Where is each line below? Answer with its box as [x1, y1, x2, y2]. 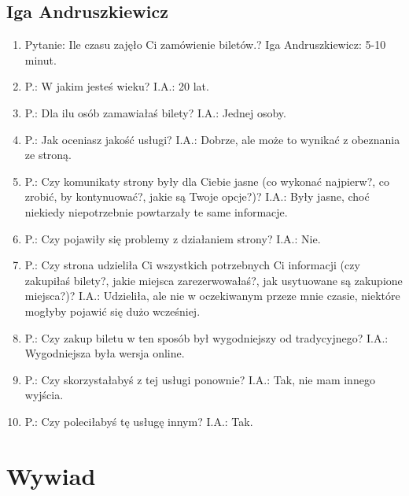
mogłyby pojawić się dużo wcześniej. [24, 302, 201, 319]
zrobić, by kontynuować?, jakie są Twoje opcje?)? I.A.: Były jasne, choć [24, 188, 370, 205]
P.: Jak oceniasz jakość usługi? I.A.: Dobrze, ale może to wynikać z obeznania [24, 131, 400, 147]
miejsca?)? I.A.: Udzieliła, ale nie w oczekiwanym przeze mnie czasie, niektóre [24, 287, 400, 304]
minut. [24, 51, 57, 68]
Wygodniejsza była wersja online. [24, 345, 185, 361]
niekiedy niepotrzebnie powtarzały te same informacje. [24, 203, 288, 220]
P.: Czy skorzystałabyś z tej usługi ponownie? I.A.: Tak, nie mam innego [24, 371, 375, 387]
